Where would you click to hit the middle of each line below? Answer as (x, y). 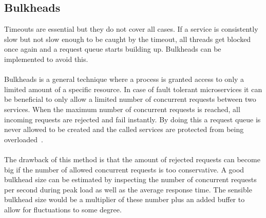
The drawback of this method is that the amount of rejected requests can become (132, 159)
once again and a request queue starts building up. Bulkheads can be (113, 49)
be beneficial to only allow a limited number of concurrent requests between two (130, 99)
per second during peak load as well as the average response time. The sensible (128, 189)
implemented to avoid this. (46, 59)
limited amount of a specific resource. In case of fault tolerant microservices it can (133, 89)
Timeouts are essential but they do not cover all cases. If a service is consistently (131, 29)
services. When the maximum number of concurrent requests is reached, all (122, 109)
